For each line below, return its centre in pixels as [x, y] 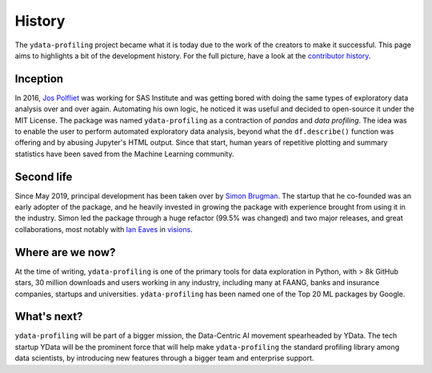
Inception [39, 79]
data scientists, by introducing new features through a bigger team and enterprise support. [164, 358]
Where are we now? [65, 252]
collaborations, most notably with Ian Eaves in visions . [104, 229]
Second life [44, 176]
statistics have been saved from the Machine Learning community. [124, 154]
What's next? [49, 317]
